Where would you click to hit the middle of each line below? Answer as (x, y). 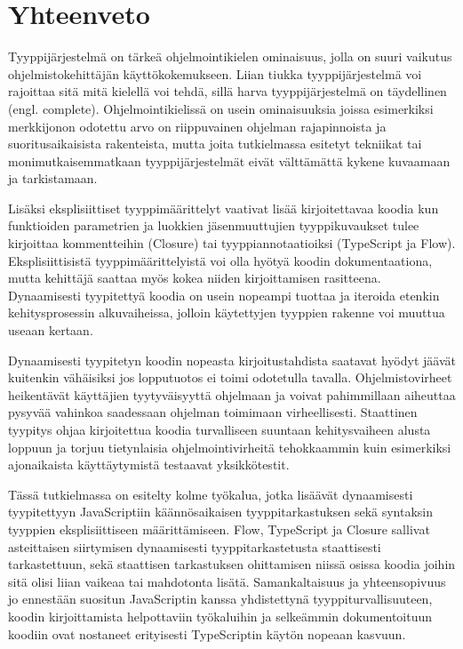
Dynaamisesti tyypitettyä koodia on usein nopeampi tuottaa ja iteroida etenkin (224, 295)
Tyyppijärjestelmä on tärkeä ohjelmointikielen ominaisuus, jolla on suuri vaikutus (230, 56)
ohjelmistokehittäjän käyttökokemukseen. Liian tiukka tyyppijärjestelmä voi (215, 73)
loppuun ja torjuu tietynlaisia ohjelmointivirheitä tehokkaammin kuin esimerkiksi (230, 447)
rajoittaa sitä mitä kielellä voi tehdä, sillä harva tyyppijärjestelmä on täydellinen (228, 91)
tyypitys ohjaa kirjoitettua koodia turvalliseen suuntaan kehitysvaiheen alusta (220, 429)
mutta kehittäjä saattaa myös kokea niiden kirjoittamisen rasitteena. (195, 278)
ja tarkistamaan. (53, 178)
